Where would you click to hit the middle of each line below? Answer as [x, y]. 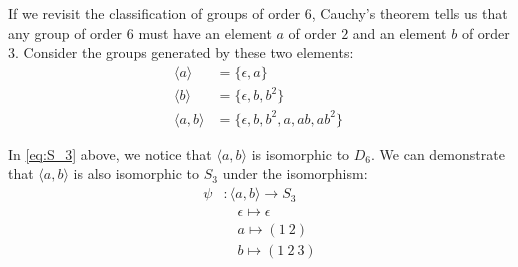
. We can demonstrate [438, 153]
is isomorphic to [300, 153]
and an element [399, 32]
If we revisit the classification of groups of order [154, 13]
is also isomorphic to [136, 173]
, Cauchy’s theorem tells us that [409, 13]
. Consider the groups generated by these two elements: [184, 52]
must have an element [205, 32]
